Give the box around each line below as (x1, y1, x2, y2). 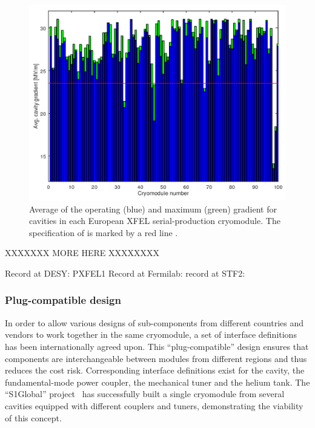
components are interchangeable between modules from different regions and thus (5, 352, 307, 364)
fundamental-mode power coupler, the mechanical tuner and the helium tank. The (5, 375, 310, 388)
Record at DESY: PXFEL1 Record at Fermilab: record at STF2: (5, 266, 245, 279)
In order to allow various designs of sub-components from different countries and (5, 316, 304, 329)
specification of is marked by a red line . (29, 226, 178, 239)
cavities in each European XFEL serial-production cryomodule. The (29, 214, 280, 227)
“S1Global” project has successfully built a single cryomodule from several (5, 387, 285, 400)
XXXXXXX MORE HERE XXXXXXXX (5, 246, 159, 259)
